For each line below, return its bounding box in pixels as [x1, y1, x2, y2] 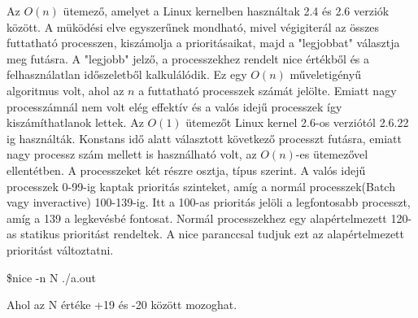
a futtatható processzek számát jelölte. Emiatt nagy [138, 81, 397, 98]
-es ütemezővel [295, 146, 368, 163]
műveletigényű [290, 66, 361, 83]
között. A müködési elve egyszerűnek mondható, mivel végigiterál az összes [7, 18, 380, 35]
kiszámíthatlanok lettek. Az [7, 114, 144, 131]
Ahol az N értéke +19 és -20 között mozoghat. [7, 296, 237, 313]
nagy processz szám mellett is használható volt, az [7, 146, 257, 163]
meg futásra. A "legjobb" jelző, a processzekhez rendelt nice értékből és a [7, 50, 370, 67]
